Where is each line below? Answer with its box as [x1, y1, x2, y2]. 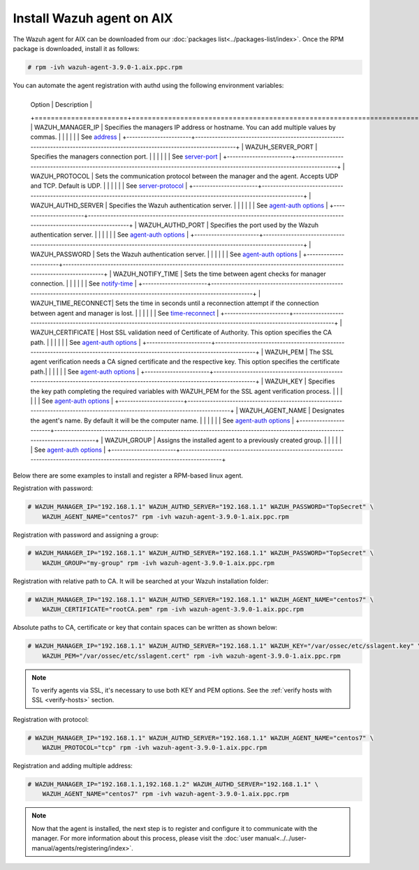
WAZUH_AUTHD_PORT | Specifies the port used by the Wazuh [138, 221, 319, 229]
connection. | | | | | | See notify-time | [30, 279, 138, 288]
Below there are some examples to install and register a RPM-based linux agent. [13, 471, 244, 480]
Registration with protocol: [13, 715, 89, 723]
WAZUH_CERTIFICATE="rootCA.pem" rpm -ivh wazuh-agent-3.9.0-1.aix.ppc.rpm [42, 605, 304, 614]
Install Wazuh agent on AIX [13, 10, 174, 26]
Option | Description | [30, 101, 92, 109]
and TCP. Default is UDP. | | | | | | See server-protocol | [30, 182, 188, 190]
